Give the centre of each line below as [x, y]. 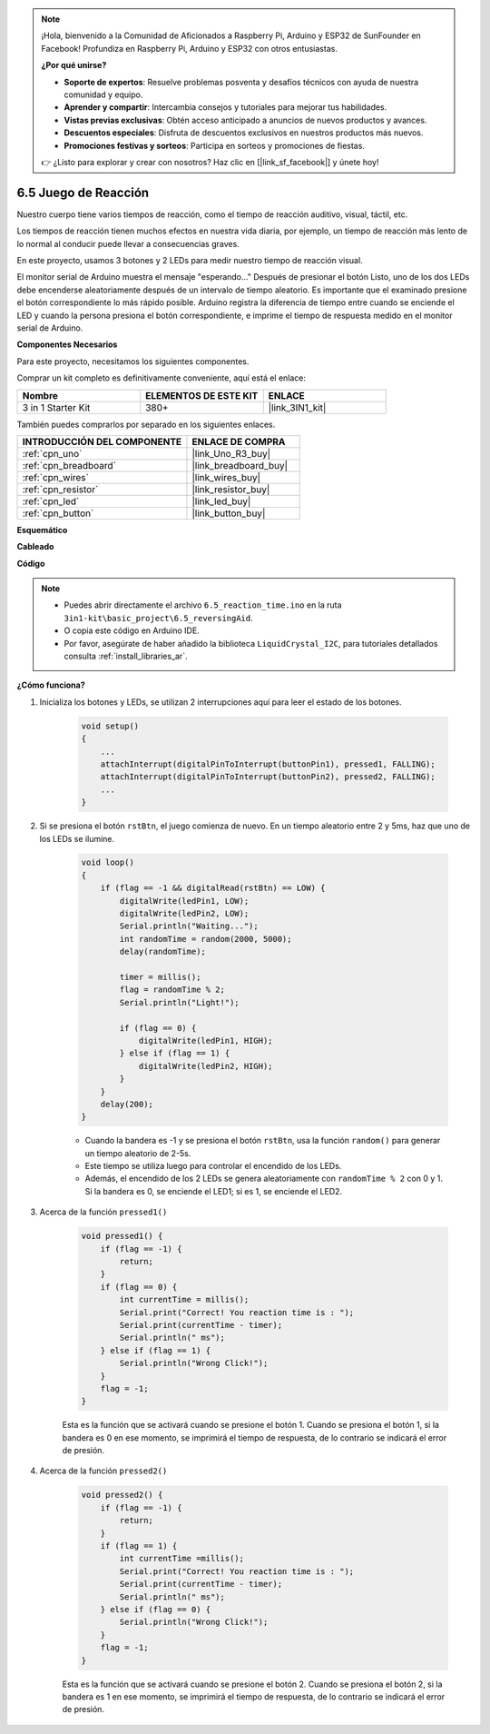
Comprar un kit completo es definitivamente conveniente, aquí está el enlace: [162, 378]
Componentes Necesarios [67, 344]
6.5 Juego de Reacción [83, 192]
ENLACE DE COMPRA [239, 441]
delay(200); [127, 1104]
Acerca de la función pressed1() [103, 1212]
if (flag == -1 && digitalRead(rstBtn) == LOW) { [213, 888]
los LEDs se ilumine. [77, 838]
